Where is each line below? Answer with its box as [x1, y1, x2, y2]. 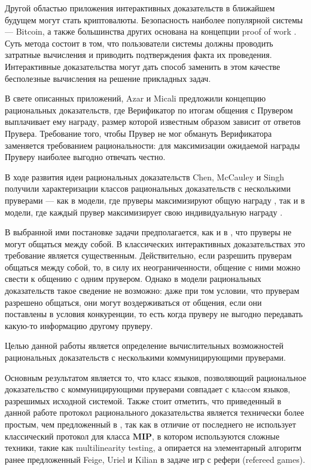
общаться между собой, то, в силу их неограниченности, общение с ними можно [5, 260, 300, 273]
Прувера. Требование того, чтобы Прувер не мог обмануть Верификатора [5, 127, 272, 139]
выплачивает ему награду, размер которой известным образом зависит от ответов [5, 115, 301, 128]
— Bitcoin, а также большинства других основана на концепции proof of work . [5, 25, 297, 38]
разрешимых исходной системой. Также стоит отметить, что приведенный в [5, 394, 282, 407]
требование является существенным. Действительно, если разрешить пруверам [5, 249, 292, 262]
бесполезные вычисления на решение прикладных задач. [5, 72, 211, 84]
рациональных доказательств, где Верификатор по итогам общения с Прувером [5, 103, 293, 116]
